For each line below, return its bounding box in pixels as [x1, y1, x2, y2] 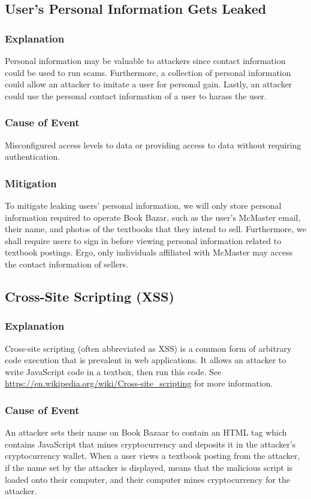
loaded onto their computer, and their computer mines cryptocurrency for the [5, 473, 291, 485]
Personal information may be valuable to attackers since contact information [5, 54, 286, 66]
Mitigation [5, 175, 57, 190]
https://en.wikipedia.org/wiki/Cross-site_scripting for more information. [5, 377, 273, 390]
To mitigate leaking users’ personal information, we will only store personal [5, 199, 282, 211]
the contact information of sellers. [5, 257, 128, 270]
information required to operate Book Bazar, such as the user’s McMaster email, [5, 211, 301, 223]
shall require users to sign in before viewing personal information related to [5, 234, 282, 247]
